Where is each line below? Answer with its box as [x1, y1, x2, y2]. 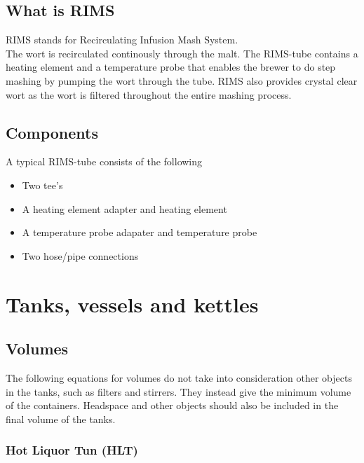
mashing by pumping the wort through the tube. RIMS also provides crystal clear [6, 73, 358, 88]
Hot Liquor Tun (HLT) [6, 441, 138, 459]
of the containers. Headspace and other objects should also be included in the [6, 398, 339, 413]
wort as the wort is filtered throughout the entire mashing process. [6, 87, 292, 102]
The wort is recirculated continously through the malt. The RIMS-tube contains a [6, 46, 358, 60]
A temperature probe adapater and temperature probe [22, 225, 257, 240]
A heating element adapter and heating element [22, 201, 227, 216]
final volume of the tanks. [6, 411, 116, 426]
